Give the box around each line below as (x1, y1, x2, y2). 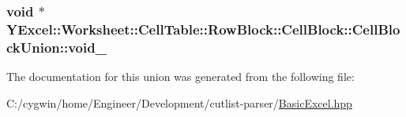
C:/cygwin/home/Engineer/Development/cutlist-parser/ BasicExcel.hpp (6, 94, 352, 111)
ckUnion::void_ (6, 37, 107, 57)
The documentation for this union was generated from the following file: (6, 68, 355, 85)
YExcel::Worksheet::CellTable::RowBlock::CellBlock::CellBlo (6, 19, 400, 38)
